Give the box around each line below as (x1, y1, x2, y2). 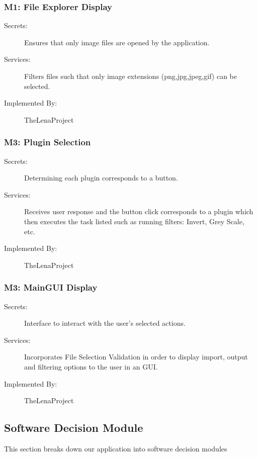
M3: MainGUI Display (4, 281, 98, 294)
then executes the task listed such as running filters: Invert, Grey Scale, (24, 216, 244, 226)
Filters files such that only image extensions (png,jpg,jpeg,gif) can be (24, 71, 237, 81)
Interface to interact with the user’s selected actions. (24, 318, 186, 328)
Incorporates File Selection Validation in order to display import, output (24, 351, 248, 362)
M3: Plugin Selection (4, 136, 91, 148)
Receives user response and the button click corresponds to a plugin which (24, 206, 253, 217)
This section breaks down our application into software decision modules (4, 443, 227, 453)
